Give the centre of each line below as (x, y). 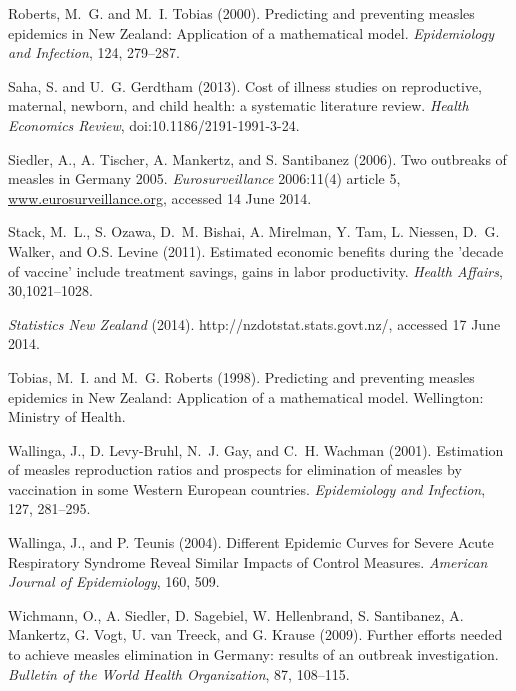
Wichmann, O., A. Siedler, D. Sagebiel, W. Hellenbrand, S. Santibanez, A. (236, 614)
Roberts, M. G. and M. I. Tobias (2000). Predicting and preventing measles (241, 13)
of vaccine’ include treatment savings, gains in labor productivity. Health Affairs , (255, 270)
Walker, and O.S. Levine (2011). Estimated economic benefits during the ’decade (256, 250)
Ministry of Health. (67, 416)
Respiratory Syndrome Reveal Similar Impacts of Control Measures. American (248, 561)
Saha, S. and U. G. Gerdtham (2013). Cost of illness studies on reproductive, (245, 85)
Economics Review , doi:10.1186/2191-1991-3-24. (154, 124)
